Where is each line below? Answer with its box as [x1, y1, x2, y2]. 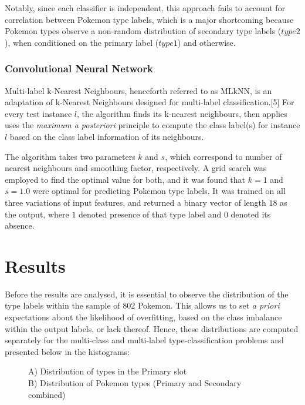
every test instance [5, 107, 72, 119]
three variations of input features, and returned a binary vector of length [5, 196, 266, 208]
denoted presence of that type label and [79, 207, 222, 220]
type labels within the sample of [5, 299, 120, 312]
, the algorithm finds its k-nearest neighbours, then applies [76, 107, 287, 119]
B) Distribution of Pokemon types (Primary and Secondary [28, 377, 242, 389]
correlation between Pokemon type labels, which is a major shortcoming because [5, 13, 294, 25]
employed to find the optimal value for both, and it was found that [5, 173, 246, 185]
